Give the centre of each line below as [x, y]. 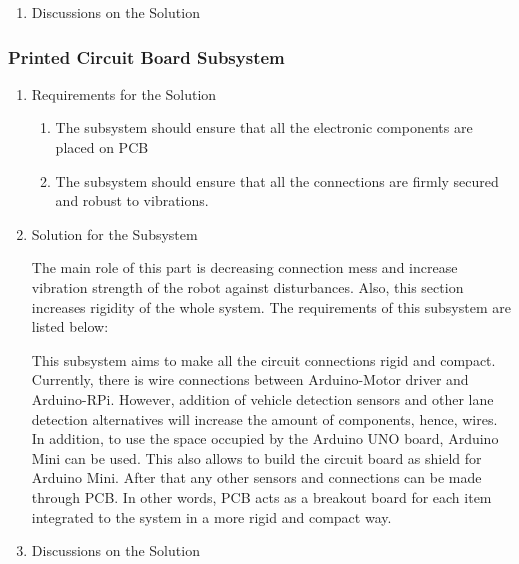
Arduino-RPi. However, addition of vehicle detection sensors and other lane [262, 398]
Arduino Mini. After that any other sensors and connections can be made [256, 477]
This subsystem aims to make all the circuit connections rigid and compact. [263, 359]
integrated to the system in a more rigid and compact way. [211, 516]
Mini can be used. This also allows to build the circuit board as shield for [256, 457]
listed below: [70, 326]
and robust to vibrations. [132, 200]
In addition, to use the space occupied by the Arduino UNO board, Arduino [265, 438]
